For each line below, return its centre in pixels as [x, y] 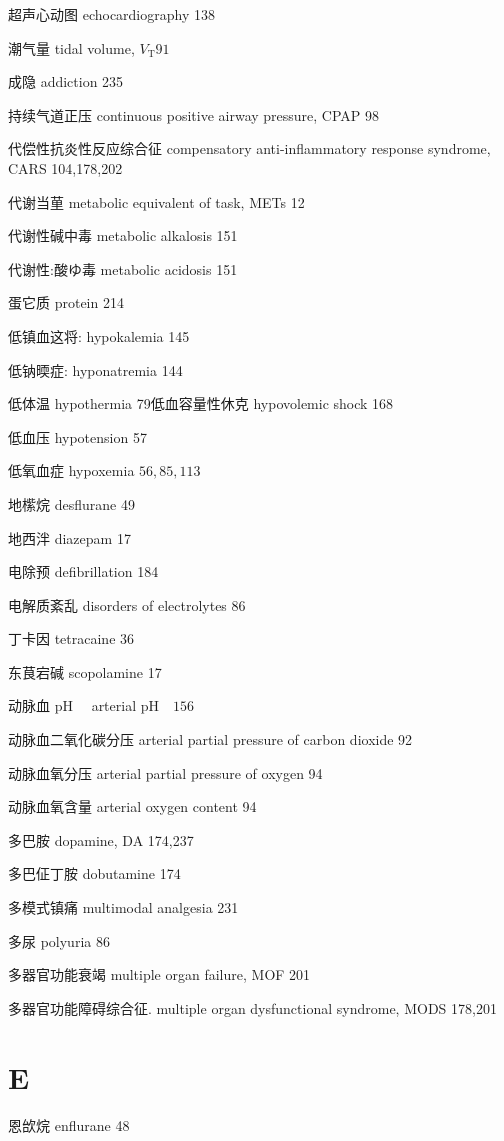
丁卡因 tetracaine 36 [71, 638]
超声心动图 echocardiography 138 [111, 14]
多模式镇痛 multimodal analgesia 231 [123, 907]
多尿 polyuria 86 [59, 940]
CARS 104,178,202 [65, 167]
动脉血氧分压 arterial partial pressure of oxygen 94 [165, 772]
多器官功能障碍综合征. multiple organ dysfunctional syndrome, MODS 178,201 [252, 1007]
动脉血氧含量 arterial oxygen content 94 [132, 806]
